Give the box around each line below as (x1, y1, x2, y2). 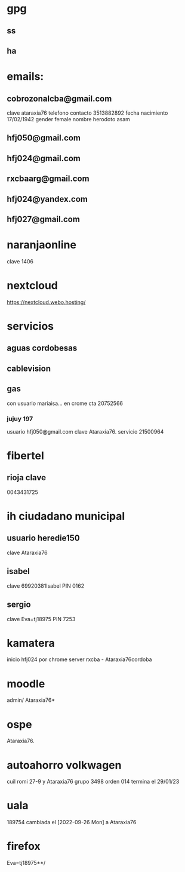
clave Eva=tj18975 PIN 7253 (7, 615, 76, 622)
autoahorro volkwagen (7, 758, 122, 772)
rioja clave (7, 472, 47, 483)
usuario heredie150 (7, 533, 80, 544)
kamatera (7, 636, 55, 650)
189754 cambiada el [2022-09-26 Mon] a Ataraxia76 (7, 819, 137, 826)
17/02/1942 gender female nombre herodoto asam (7, 115, 131, 122)
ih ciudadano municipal (7, 509, 125, 523)
